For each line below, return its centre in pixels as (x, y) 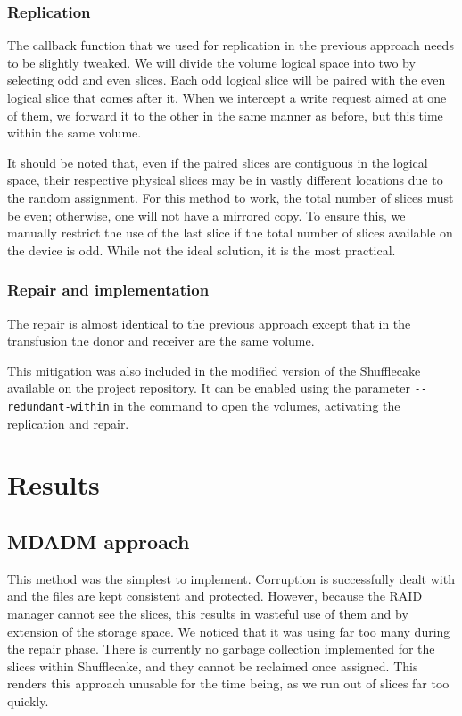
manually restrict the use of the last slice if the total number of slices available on (230, 233)
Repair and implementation (108, 290)
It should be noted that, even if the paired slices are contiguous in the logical (218, 162)
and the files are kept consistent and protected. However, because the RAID (215, 596)
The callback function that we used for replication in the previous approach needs (231, 45)
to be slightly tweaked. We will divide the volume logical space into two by (211, 62)
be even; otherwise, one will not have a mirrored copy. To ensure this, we (206, 215)
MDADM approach (99, 541)
